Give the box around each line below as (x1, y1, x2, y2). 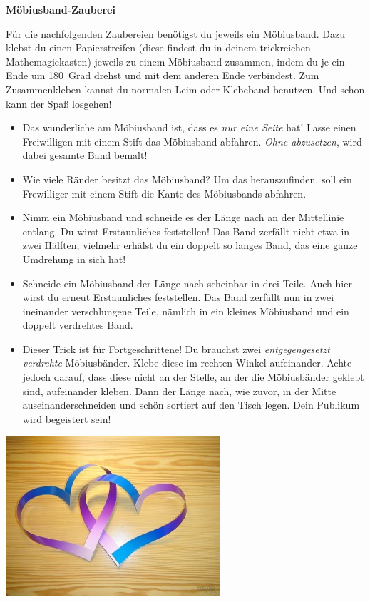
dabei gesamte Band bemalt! (22, 148, 148, 163)
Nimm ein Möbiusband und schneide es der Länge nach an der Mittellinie (22, 210, 344, 225)
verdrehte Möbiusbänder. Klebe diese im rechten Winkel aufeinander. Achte (22, 355, 352, 370)
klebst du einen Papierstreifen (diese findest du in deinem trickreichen (6, 40, 311, 55)
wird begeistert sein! (22, 411, 111, 426)
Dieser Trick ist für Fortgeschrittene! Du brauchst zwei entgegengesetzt (22, 341, 330, 356)
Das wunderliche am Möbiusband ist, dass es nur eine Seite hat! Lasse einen (22, 120, 356, 135)
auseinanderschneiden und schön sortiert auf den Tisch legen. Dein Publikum (22, 397, 360, 412)
